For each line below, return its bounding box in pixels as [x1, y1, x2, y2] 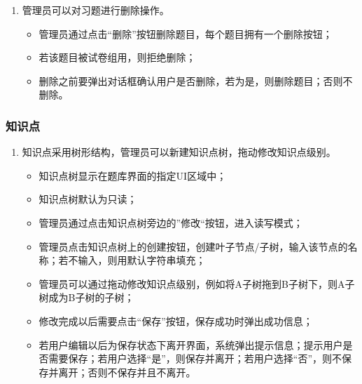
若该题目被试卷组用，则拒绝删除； [39, 50, 196, 65]
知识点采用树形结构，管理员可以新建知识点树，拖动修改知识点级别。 [22, 145, 336, 159]
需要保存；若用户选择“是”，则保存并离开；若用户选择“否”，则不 [48, 351, 342, 366]
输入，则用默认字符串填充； [78, 253, 206, 267]
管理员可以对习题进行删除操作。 [22, 3, 169, 17]
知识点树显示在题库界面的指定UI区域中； [39, 168, 227, 183]
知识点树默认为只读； [39, 192, 137, 206]
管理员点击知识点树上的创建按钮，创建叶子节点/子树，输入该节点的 [39, 239, 348, 253]
